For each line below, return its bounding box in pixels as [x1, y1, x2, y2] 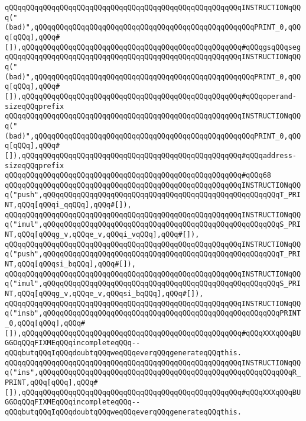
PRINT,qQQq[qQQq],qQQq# [5, 378, 98, 387]
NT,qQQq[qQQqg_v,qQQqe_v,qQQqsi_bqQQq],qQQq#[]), [5, 290, 204, 298]
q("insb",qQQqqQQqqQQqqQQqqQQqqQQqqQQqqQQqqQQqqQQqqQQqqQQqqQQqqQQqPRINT [5, 309, 301, 318]
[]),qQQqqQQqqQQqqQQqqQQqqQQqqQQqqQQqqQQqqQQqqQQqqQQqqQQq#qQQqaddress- [5, 151, 297, 160]
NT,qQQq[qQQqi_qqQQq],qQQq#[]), [5, 201, 132, 210]
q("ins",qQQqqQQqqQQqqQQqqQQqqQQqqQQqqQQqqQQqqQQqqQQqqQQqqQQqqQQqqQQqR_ [5, 368, 301, 377]
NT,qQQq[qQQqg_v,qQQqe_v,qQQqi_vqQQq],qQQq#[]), [5, 230, 200, 239]
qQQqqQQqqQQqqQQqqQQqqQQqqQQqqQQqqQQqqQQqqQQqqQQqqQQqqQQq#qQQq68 [5, 171, 272, 180]
